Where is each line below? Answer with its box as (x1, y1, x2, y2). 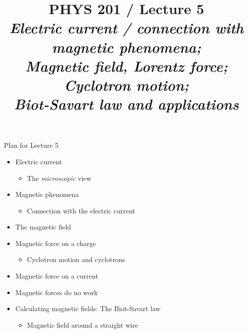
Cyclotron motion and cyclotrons (27, 254, 125, 264)
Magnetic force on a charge (15, 238, 96, 248)
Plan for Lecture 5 (4, 140, 59, 150)
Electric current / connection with (9, 18, 244, 38)
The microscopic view (27, 173, 91, 183)
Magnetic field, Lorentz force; (25, 55, 228, 76)
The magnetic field (15, 222, 71, 232)
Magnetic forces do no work (15, 287, 98, 297)
